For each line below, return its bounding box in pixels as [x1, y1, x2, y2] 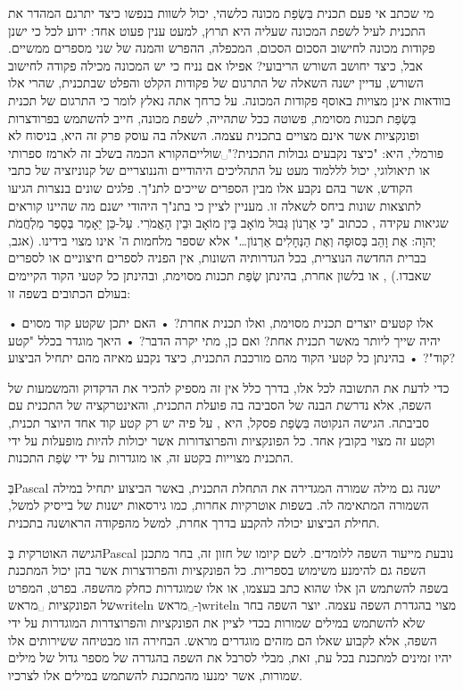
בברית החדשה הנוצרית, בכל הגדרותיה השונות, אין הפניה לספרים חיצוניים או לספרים [8, 248, 426, 267]
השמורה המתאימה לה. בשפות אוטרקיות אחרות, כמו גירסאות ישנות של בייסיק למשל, [8, 495, 429, 514]
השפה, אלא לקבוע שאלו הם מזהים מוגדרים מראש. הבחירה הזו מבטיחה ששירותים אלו [8, 630, 437, 649]
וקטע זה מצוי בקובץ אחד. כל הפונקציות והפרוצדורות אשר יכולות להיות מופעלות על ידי [8, 430, 435, 449]
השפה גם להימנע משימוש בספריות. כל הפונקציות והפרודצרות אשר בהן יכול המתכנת [8, 561, 426, 579]
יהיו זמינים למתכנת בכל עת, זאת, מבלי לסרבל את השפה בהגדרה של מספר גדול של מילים [8, 648, 452, 667]
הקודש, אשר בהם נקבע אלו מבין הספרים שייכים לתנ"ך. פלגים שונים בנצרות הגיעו [8, 178, 413, 196]
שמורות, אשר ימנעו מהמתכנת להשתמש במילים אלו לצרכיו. [8, 665, 302, 684]
